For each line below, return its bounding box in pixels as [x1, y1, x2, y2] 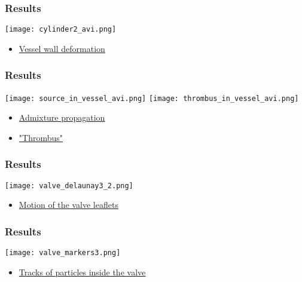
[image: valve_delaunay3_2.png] [5, 181, 133, 190]
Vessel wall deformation [19, 42, 105, 54]
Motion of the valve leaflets [19, 198, 118, 211]
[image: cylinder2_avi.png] [5, 25, 117, 34]
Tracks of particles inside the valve [19, 265, 146, 278]
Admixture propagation [19, 111, 105, 124]
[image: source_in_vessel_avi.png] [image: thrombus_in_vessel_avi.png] [5, 94, 299, 103]
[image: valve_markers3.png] [5, 249, 121, 258]
